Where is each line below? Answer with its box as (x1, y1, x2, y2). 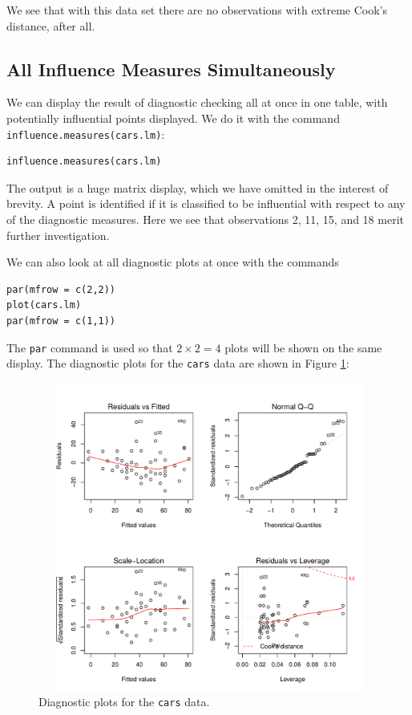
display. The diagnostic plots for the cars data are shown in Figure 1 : (6, 355, 349, 372)
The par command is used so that (6, 339, 173, 355)
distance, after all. (6, 17, 95, 34)
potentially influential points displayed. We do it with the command (6, 109, 340, 126)
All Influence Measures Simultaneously (6, 56, 336, 81)
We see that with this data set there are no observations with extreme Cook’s (6, 2, 388, 18)
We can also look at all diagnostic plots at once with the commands (6, 254, 339, 270)
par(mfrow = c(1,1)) (6, 315, 116, 327)
